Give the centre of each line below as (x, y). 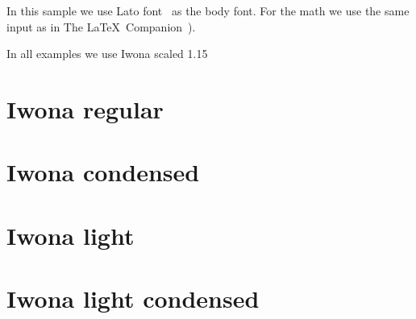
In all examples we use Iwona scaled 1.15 (107, 54)
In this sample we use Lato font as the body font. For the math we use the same (208, 10)
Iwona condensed (103, 172)
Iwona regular (85, 108)
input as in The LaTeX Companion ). (101, 26)
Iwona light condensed (133, 298)
